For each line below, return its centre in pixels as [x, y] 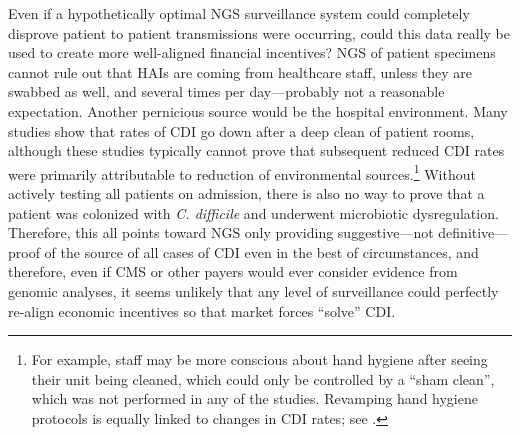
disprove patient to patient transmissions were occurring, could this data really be [259, 32]
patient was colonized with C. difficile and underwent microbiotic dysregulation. [253, 212]
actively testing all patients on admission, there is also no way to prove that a [246, 193]
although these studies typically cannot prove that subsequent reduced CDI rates [256, 150]
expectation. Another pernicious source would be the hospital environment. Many [258, 110]
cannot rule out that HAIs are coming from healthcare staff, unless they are [240, 71]
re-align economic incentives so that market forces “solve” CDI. [202, 310]
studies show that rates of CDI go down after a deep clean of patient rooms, [241, 130]
